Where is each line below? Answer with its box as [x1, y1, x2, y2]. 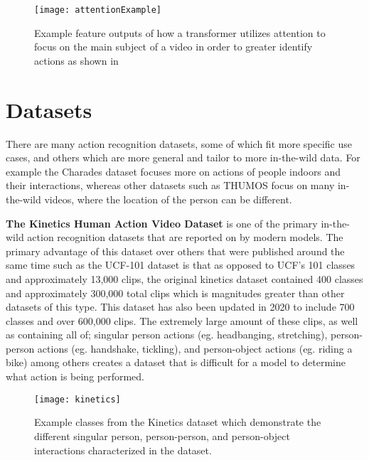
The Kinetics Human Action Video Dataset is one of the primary [6, 215, 318, 230]
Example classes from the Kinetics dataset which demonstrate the [34, 414, 321, 429]
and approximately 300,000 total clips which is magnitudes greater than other [6, 285, 345, 300]
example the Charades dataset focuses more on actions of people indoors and [6, 164, 341, 178]
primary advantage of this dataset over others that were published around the [6, 243, 345, 258]
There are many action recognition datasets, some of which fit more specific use [6, 136, 352, 151]
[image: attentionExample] [34, 5, 161, 15]
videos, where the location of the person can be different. [44, 191, 292, 206]
